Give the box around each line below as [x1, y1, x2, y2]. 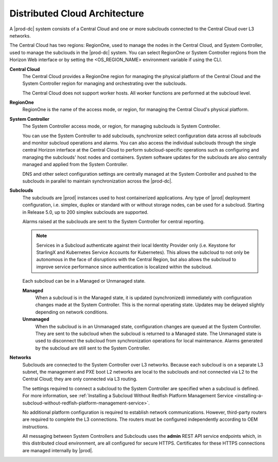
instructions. [22, 423, 49, 430]
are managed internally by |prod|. [22, 447, 94, 453]
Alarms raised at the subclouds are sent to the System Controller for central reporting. [22, 218, 205, 225]
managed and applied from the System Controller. [22, 161, 128, 168]
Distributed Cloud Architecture [9, 8, 144, 19]
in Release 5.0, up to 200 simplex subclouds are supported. [22, 209, 149, 215]
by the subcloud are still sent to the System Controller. [35, 345, 150, 351]
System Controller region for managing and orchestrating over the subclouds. [22, 80, 187, 87]
